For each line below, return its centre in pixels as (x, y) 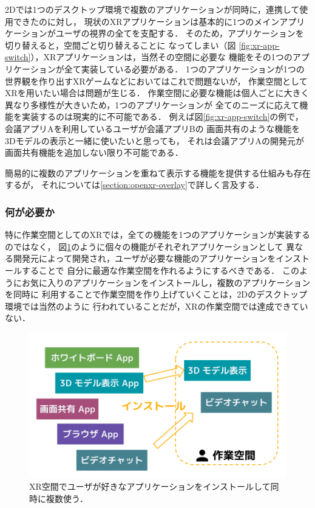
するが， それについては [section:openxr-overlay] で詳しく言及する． (134, 185)
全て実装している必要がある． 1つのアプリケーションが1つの (184, 68)
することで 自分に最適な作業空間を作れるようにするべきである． (151, 270)
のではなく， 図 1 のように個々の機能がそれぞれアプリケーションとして (144, 246)
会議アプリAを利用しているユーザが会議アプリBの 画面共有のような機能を (153, 128)
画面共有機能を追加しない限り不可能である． (94, 152)
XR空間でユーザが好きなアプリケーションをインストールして (150, 486)
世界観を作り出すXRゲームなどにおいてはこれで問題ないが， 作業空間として (156, 81)
